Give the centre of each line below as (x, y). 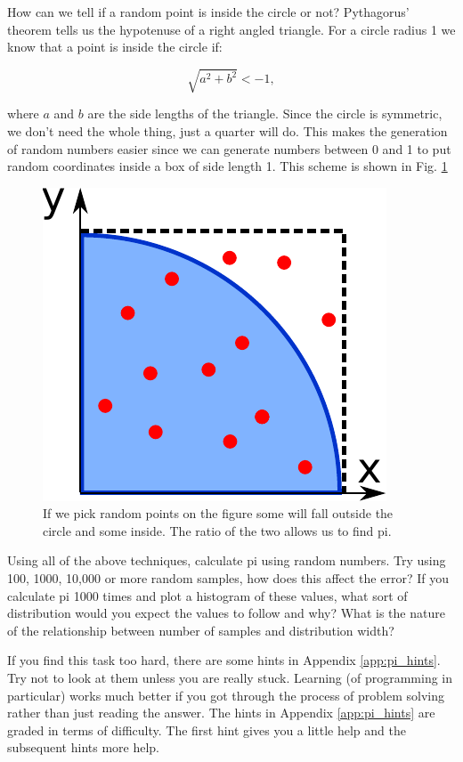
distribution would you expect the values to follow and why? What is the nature (226, 613)
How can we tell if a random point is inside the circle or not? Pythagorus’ (208, 12)
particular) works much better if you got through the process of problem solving (226, 695)
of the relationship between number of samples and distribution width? (201, 630)
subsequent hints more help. (83, 747)
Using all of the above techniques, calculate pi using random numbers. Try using (227, 560)
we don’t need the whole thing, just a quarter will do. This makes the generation (227, 130)
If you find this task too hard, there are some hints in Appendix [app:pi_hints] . (224, 660)
